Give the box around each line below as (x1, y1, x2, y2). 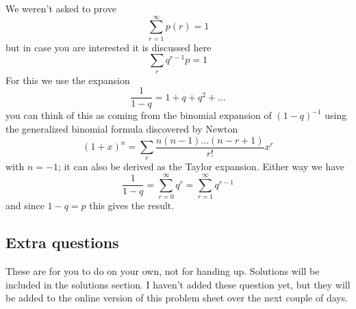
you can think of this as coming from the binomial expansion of (5, 108, 272, 122)
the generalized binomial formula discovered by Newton (5, 121, 238, 135)
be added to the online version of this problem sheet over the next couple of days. (5, 291, 348, 305)
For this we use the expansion (5, 72, 130, 87)
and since (5, 198, 44, 213)
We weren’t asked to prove (5, 1, 116, 15)
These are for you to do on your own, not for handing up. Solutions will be (5, 263, 320, 278)
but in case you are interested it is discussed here (5, 40, 212, 54)
